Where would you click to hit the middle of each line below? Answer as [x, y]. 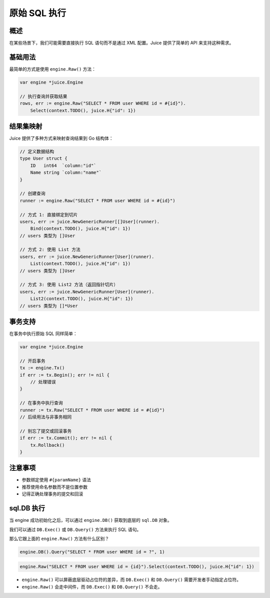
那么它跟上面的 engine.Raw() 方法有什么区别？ [59, 538]
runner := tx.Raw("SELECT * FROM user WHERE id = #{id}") [92, 410]
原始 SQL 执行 [38, 13]
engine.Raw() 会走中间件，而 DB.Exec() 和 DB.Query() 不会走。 [92, 586]
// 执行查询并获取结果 [43, 96]
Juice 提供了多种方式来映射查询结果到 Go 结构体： [61, 138]
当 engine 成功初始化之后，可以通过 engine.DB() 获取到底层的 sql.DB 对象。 [90, 520]
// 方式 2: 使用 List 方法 [50, 250]
